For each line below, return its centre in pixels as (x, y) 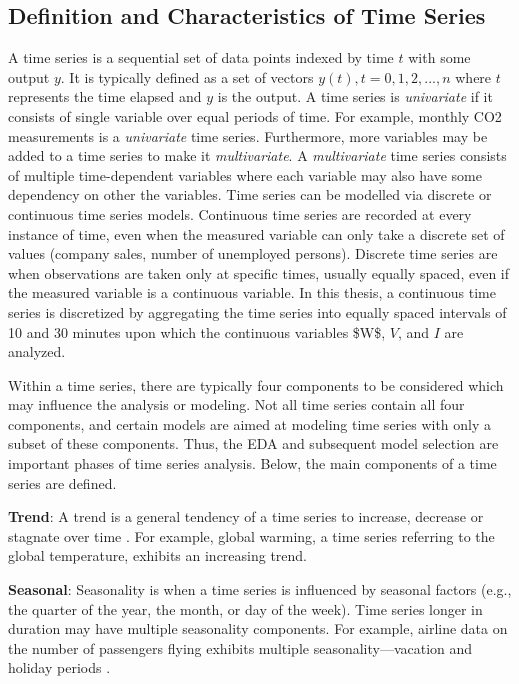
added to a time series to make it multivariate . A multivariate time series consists (257, 155)
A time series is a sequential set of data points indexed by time (201, 57)
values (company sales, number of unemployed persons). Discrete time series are (253, 253)
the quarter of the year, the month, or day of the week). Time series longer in (245, 608)
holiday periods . (59, 667)
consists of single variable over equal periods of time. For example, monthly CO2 (255, 115)
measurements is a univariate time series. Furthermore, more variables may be (248, 135)
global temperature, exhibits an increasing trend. (158, 555)
